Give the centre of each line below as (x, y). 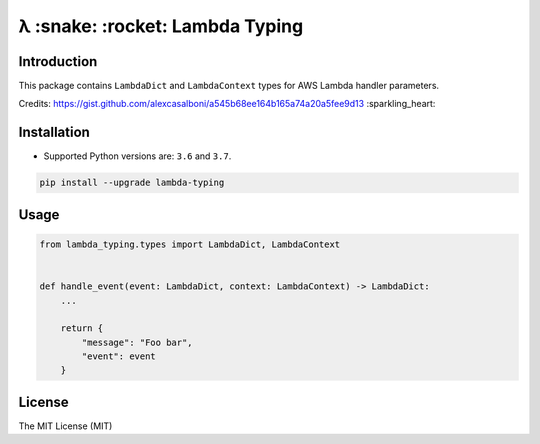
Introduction (58, 61)
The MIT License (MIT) (65, 426)
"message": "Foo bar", (137, 342)
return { (82, 328)
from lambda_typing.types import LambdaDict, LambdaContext (190, 244)
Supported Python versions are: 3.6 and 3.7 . (137, 156)
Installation (54, 132)
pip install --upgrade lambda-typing (132, 183)
